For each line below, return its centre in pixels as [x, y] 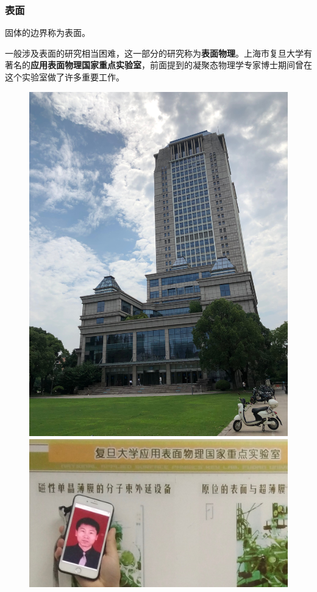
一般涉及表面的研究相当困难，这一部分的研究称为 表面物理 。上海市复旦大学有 [158, 53]
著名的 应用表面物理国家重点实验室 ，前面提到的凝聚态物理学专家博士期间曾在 [158, 65]
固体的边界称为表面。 [48, 33]
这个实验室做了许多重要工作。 [65, 77]
